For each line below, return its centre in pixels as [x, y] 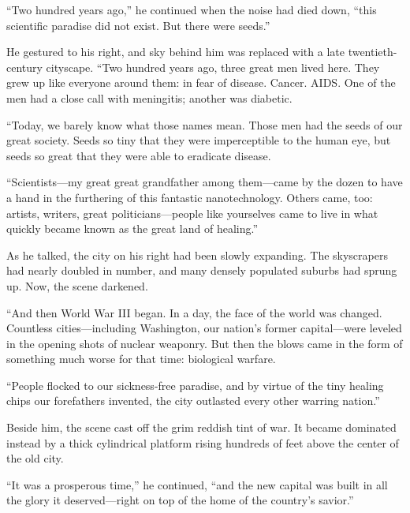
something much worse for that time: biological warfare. [141, 359]
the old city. [35, 458]
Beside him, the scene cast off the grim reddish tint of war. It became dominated [201, 427]
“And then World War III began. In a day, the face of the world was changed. [194, 312]
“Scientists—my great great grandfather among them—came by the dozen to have [205, 182]
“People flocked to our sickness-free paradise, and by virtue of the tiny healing [195, 385]
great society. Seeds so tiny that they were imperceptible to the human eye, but [199, 140]
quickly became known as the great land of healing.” [132, 228]
